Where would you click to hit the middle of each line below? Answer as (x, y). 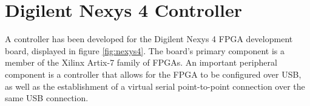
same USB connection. (47, 98)
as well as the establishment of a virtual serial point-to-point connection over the (155, 86)
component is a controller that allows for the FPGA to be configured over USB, (153, 74)
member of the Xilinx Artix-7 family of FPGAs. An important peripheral (141, 62)
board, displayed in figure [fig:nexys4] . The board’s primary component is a (145, 50)
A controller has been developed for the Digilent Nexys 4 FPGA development (149, 39)
